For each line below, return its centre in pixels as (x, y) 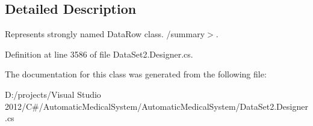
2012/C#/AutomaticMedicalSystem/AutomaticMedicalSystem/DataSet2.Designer (156, 106)
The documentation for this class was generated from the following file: (136, 74)
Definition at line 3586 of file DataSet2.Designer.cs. (99, 54)
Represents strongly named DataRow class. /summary (105, 34)
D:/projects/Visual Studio (53, 94)
